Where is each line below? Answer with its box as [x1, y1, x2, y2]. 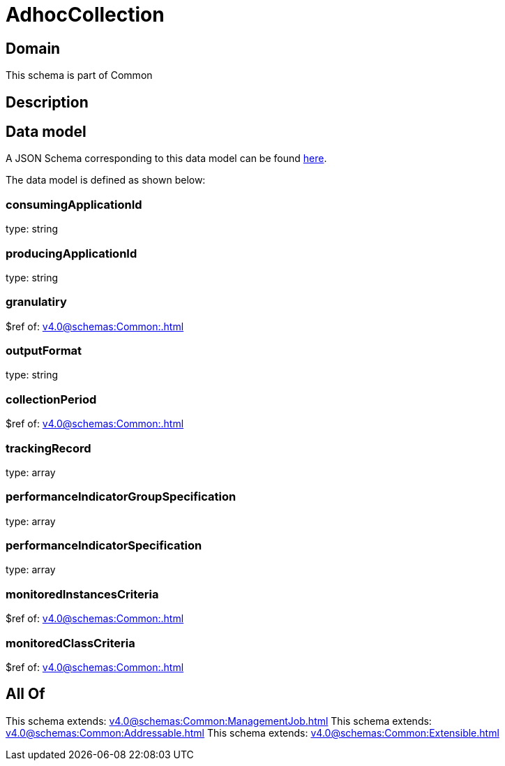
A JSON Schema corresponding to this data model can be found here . [6, 152, 327, 165]
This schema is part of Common [6, 69, 153, 82]
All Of [6, 685, 45, 703]
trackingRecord [6, 441, 91, 455]
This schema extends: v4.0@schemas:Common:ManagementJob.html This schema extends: [6, 714, 432, 727]
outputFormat [6, 344, 82, 358]
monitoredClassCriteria [6, 635, 135, 650]
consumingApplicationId [6, 197, 142, 212]
